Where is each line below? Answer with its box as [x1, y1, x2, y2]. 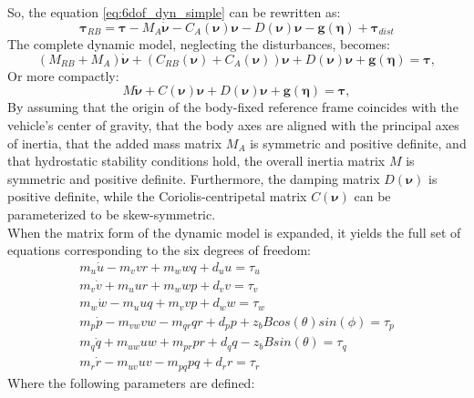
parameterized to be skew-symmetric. [7, 205, 216, 223]
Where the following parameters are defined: [7, 372, 255, 392]
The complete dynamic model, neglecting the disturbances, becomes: [7, 34, 390, 53]
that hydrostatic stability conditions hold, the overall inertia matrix [7, 151, 386, 170]
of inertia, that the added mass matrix [7, 133, 222, 152]
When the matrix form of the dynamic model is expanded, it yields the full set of [7, 222, 461, 241]
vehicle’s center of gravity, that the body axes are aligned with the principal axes [7, 116, 459, 135]
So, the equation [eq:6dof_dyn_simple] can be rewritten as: [7, 3, 341, 21]
